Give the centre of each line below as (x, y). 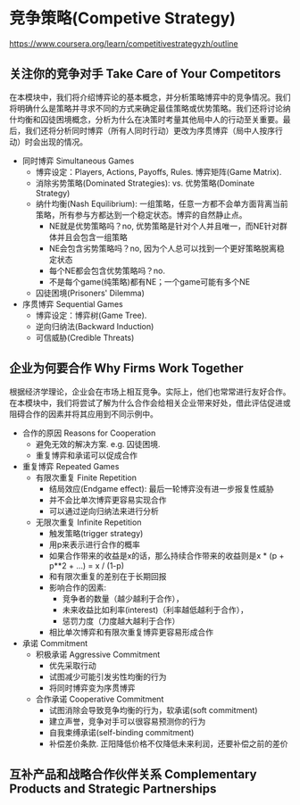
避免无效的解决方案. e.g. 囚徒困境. (98, 444)
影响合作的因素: (78, 587)
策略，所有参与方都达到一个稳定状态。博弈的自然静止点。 (141, 214)
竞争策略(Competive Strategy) (123, 18)
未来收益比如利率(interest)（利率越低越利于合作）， (155, 610)
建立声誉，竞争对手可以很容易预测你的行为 (127, 721)
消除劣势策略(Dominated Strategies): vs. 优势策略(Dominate (145, 183)
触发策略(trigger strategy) (96, 533)
